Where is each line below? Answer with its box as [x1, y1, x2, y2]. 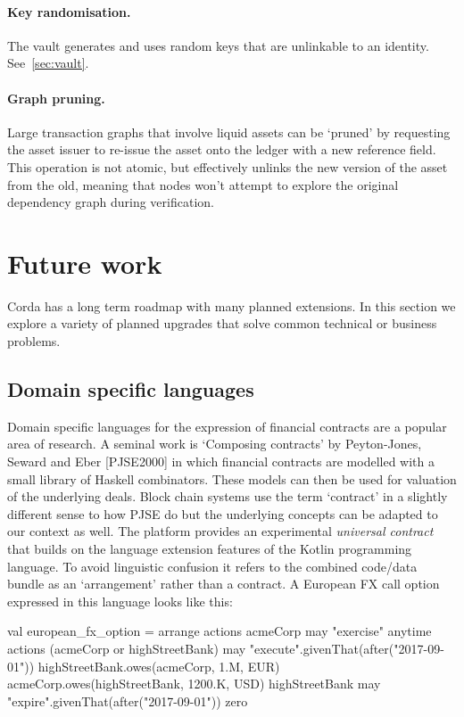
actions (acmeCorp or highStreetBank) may [7, 639, 246, 657]
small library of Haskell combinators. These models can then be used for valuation [7, 469, 457, 488]
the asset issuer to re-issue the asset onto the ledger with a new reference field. [7, 140, 436, 159]
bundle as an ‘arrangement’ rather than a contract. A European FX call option [7, 574, 440, 593]
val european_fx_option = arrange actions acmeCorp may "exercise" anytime [7, 622, 432, 640]
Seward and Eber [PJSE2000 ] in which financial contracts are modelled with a [7, 452, 435, 471]
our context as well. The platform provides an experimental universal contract [7, 522, 434, 540]
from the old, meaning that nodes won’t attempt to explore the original [7, 175, 399, 194]
